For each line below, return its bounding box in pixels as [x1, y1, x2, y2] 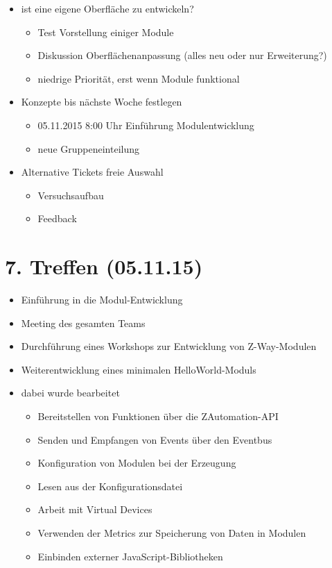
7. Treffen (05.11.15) [5, 252, 203, 281]
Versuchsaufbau [37, 187, 104, 202]
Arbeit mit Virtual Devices [37, 502, 152, 517]
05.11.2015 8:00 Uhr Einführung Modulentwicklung [37, 117, 254, 132]
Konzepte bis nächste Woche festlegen [21, 94, 182, 109]
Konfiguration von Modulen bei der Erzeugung [37, 456, 236, 470]
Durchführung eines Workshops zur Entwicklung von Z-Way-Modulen [21, 339, 317, 353]
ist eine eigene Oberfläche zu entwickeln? [21, 1, 194, 15]
